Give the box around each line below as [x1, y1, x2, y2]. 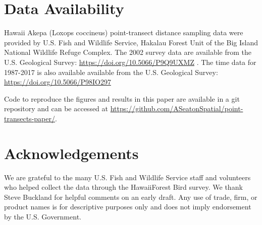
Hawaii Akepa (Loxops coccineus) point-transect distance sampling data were [4, 27, 243, 38]
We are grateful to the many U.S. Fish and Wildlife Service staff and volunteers [4, 172, 251, 182]
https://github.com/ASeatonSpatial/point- [110, 103, 243, 114]
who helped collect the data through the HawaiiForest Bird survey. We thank [4, 182, 243, 192]
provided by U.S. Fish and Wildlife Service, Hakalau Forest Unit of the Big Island [4, 37, 258, 47]
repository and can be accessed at [4, 103, 109, 114]
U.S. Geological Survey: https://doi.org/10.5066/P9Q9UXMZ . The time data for [4, 56, 256, 67]
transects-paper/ [4, 113, 55, 123]
